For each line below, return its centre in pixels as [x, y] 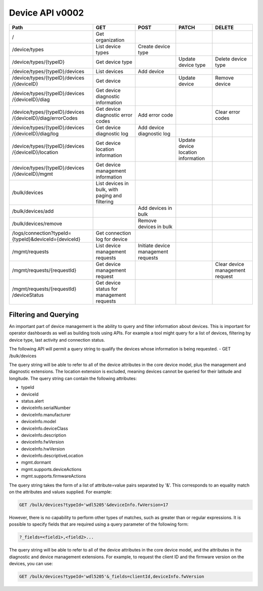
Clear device [230, 264]
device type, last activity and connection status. [57, 340]
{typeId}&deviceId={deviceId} [46, 239]
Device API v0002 [47, 13]
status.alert [32, 401]
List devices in [112, 183]
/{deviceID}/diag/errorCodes [45, 118]
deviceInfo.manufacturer [46, 414]
